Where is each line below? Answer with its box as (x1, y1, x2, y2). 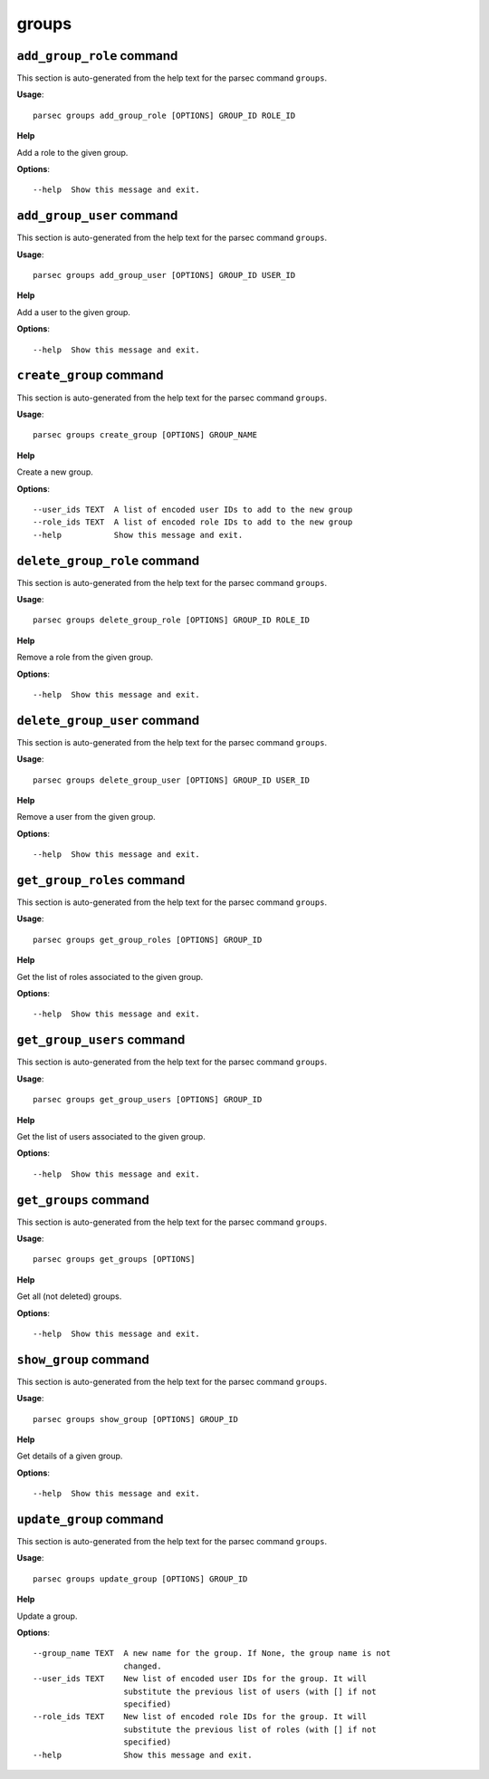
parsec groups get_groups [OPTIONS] (33, 1255, 196, 1265)
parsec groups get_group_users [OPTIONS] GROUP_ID (33, 1094, 263, 1105)
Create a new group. (16, 466, 94, 477)
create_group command (16, 368, 164, 383)
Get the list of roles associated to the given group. (16, 971, 204, 982)
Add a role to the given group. (16, 147, 129, 158)
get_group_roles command (16, 872, 186, 888)
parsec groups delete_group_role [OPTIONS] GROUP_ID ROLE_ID (33, 615, 310, 625)
